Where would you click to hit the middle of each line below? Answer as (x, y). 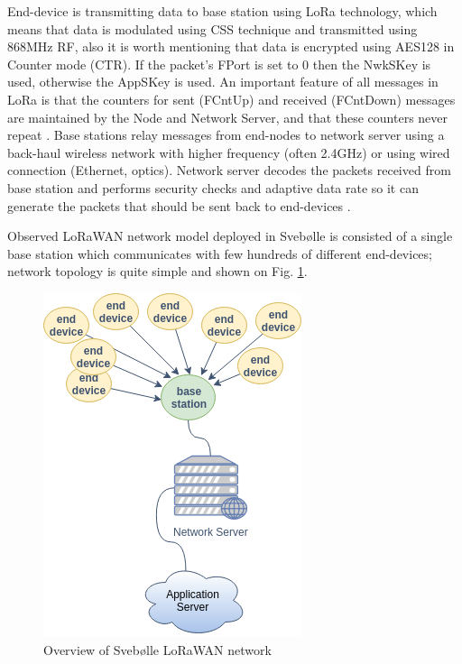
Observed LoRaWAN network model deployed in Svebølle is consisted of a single (230, 236)
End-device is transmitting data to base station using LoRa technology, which (222, 11)
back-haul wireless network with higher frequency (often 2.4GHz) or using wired (229, 152)
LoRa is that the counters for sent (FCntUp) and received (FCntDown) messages (231, 99)
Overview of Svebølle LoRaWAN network (157, 649)
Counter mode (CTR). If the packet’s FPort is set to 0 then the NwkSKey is (219, 64)
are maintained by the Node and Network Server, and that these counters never (228, 117)
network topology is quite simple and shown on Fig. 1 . (157, 271)
